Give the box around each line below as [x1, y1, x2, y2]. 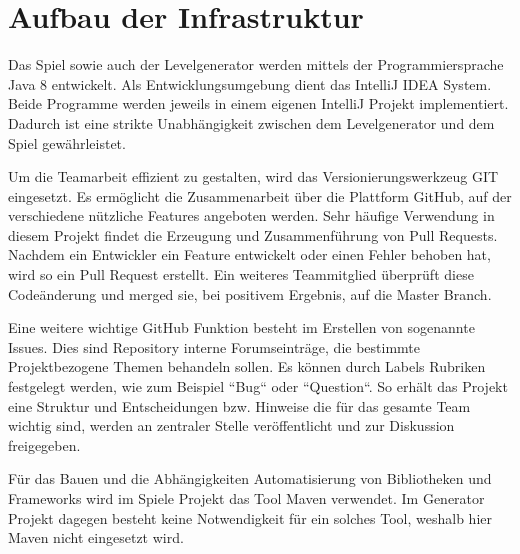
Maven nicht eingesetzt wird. [8, 527, 184, 548]
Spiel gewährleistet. [8, 132, 126, 153]
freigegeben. [8, 434, 81, 455]
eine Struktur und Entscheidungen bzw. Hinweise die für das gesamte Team [8, 395, 471, 416]
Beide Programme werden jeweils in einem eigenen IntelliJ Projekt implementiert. [8, 93, 509, 114]
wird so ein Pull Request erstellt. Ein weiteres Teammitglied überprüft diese [8, 264, 474, 285]
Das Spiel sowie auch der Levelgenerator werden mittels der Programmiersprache [8, 54, 504, 75]
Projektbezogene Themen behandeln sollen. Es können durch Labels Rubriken [8, 356, 486, 377]
